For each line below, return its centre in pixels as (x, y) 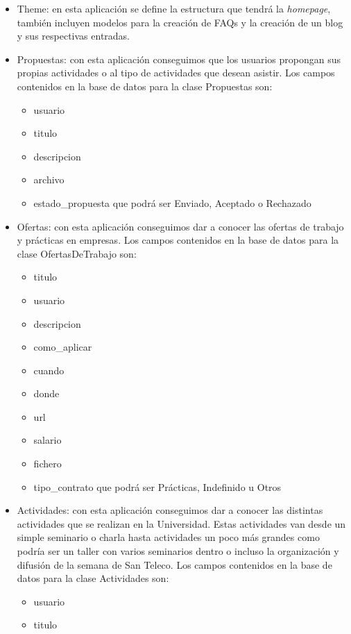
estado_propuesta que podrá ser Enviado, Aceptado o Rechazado (172, 202)
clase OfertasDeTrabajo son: (77, 253)
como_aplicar (63, 347)
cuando (49, 370)
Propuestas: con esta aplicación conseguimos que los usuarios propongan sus (179, 59)
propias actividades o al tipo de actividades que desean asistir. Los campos (176, 73)
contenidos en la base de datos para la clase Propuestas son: (145, 86)
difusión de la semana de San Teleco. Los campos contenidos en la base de (174, 564)
